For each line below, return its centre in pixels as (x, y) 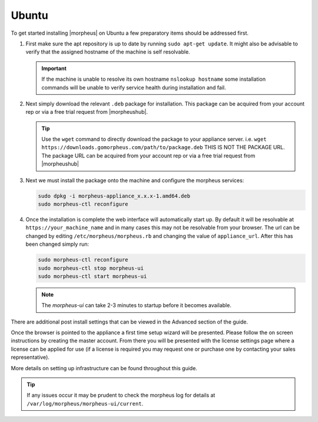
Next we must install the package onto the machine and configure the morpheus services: (135, 180)
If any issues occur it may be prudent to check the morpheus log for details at (121, 395)
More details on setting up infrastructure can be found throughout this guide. (104, 368)
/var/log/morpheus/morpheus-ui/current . (85, 403)
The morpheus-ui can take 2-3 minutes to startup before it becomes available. (137, 305)
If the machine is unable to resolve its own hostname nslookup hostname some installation (154, 79)
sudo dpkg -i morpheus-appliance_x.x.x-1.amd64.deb (114, 196)
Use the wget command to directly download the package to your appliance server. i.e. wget (154, 139)
